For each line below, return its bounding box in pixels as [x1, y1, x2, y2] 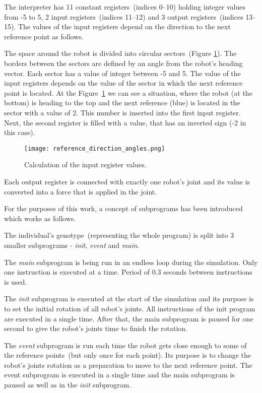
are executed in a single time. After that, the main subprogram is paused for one [4, 313, 253, 323]
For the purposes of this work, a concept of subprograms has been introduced [4, 203, 243, 214]
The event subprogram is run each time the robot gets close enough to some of [4, 340, 247, 350]
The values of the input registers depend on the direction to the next [18, 21, 231, 32]
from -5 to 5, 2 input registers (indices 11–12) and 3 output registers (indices [4, 11, 243, 22]
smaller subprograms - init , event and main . [4, 239, 140, 250]
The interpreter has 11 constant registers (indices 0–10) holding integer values [4, 2, 246, 12]
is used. [4, 276, 27, 287]
